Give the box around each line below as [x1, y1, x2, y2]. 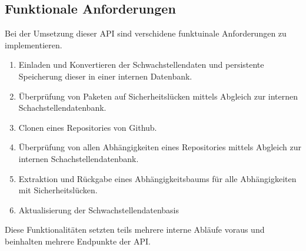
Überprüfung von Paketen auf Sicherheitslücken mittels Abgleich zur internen [18, 90, 298, 102]
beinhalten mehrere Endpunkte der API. [5, 235, 151, 247]
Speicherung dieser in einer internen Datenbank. [18, 70, 192, 82]
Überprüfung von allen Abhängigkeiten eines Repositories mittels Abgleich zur [18, 141, 301, 153]
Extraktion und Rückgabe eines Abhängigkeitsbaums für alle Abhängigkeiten [18, 172, 297, 184]
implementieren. [5, 38, 62, 51]
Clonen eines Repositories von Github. [18, 121, 157, 133]
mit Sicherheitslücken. [18, 184, 98, 196]
